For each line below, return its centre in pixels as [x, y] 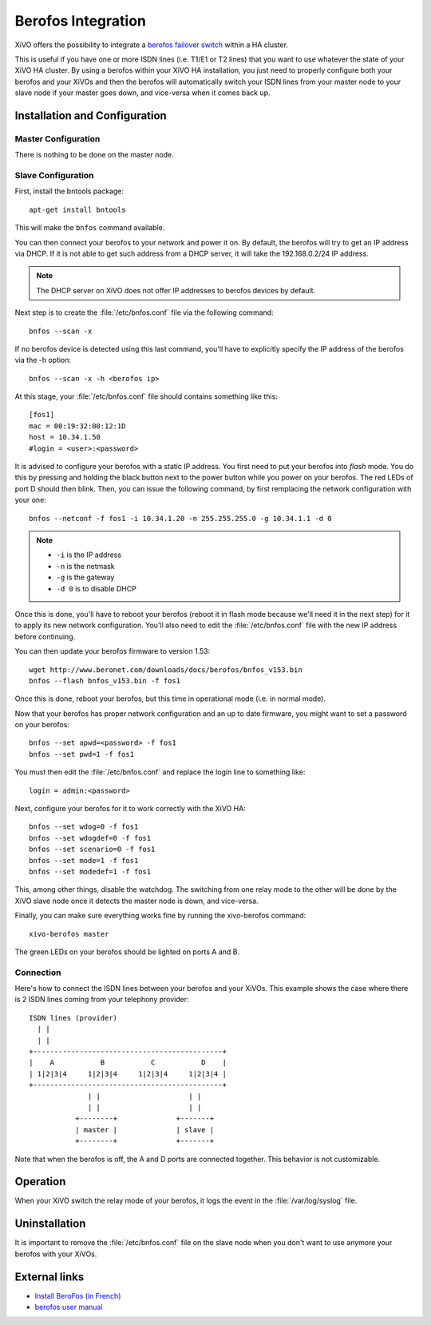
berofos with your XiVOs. [56, 1254]
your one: [31, 500]
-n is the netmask [85, 566]
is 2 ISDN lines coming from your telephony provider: [102, 1000]
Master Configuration [57, 138]
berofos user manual [69, 1307]
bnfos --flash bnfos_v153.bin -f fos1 [105, 680]
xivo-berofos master [69, 934]
